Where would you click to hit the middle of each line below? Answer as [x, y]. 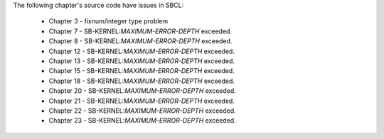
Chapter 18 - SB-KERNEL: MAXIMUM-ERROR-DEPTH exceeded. [142, 81]
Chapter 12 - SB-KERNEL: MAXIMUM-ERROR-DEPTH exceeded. [142, 51]
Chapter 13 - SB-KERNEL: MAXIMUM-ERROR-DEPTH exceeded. [142, 61]
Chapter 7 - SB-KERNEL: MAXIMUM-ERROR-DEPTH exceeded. [140, 31]
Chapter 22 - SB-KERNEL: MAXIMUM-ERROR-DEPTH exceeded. [142, 111]
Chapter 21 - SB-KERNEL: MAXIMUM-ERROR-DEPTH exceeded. [142, 101]
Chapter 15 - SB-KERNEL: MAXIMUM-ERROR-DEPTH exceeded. [142, 71]
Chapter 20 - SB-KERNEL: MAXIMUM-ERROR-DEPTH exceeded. [142, 91]
